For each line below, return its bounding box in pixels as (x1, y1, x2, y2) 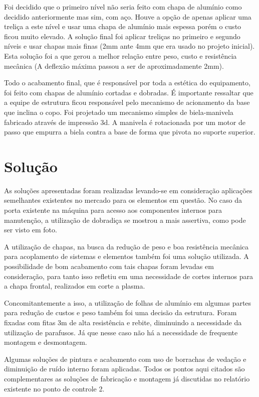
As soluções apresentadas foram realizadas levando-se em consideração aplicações (4, 185, 252, 195)
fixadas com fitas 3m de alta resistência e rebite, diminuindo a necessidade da (4, 317, 242, 327)
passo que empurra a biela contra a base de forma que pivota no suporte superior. (4, 126, 255, 137)
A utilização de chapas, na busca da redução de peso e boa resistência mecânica (4, 241, 249, 251)
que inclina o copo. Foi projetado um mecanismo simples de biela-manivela (4, 106, 233, 117)
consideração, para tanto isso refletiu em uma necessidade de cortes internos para (4, 271, 253, 281)
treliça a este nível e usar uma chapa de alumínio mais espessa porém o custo (4, 21, 241, 32)
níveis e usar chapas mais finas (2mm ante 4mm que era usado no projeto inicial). (4, 41, 255, 51)
